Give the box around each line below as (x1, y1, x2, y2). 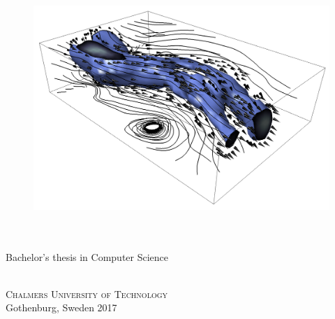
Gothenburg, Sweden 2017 (6, 300, 117, 315)
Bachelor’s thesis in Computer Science (6, 249, 169, 264)
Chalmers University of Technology (6, 286, 168, 301)
